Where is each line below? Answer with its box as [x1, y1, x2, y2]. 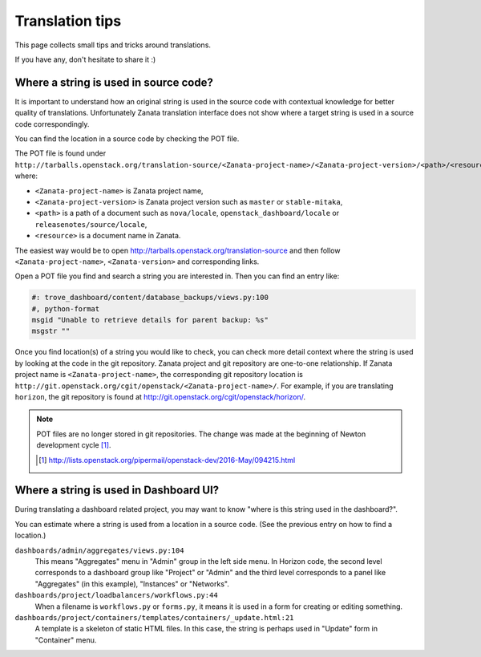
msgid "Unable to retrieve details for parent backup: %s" [31, 315, 269, 325]
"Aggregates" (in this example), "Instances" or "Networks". [34, 578, 230, 589]
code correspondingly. [14, 119, 90, 128]
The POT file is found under [14, 148, 107, 158]
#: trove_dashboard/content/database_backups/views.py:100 [31, 293, 269, 302]
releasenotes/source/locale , [34, 219, 148, 229]
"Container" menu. [34, 635, 97, 645]
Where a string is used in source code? [14, 75, 214, 89]
